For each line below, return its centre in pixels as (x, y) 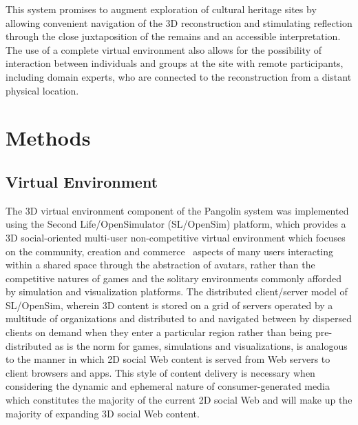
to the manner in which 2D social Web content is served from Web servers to (168, 359)
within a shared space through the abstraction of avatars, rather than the (160, 265)
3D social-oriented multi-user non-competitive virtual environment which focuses (176, 237)
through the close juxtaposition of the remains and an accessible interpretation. (173, 36)
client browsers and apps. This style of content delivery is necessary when (160, 372)
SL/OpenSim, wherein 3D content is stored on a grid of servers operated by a (169, 305)
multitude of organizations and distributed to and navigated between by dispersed (179, 318)
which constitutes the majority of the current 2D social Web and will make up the (179, 400)
